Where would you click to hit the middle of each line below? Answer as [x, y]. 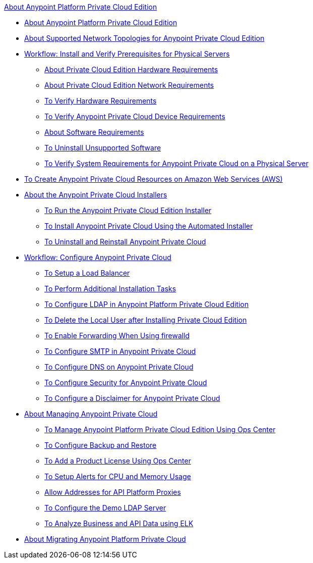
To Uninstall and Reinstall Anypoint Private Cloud [125, 242]
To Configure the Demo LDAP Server [105, 508]
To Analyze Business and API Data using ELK [119, 523]
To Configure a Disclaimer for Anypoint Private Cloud [132, 398]
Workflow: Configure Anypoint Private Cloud [98, 257]
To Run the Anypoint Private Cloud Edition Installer [128, 210]
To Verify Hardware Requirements [101, 101]
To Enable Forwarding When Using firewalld [117, 336]
